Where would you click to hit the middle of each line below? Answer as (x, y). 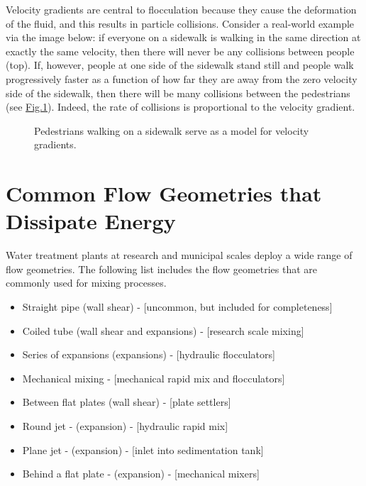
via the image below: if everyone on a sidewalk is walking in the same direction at (183, 37)
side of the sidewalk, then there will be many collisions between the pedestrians (178, 93)
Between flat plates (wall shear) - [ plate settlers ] (127, 402)
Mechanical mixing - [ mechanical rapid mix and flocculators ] (154, 378)
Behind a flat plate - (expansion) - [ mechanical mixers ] (141, 474)
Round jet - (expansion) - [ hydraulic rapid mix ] (125, 426)
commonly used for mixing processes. (86, 283)
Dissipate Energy (91, 221)
